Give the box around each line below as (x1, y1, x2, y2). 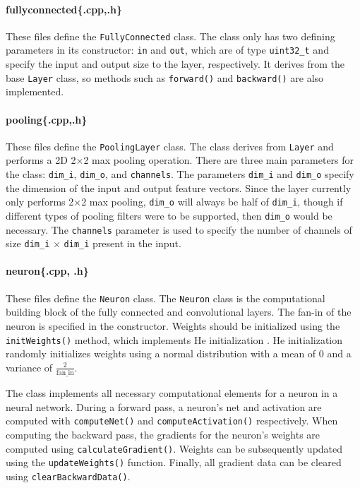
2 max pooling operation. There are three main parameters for (83, 153, 354, 167)
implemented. (6, 84, 64, 99)
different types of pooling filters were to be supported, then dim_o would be (6, 208, 332, 222)
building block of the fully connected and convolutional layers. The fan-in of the (6, 304, 352, 319)
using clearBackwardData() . (6, 468, 131, 483)
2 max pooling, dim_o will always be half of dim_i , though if (81, 194, 343, 209)
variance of (6, 359, 53, 374)
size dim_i (6, 236, 50, 251)
